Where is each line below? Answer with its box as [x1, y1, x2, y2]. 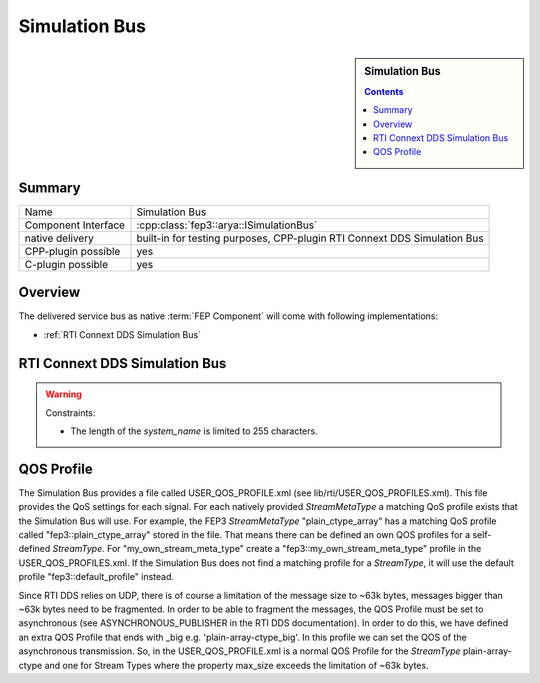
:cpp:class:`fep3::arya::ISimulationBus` [136, 218, 318, 232]
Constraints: [45, 406, 96, 419]
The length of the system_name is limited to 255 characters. [70, 425, 319, 437]
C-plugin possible [24, 257, 109, 271]
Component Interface [24, 218, 125, 232]
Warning [45, 388, 82, 400]
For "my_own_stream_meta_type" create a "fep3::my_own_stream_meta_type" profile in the [106, 543, 482, 555]
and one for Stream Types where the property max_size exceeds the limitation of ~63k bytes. [44, 659, 429, 671]
